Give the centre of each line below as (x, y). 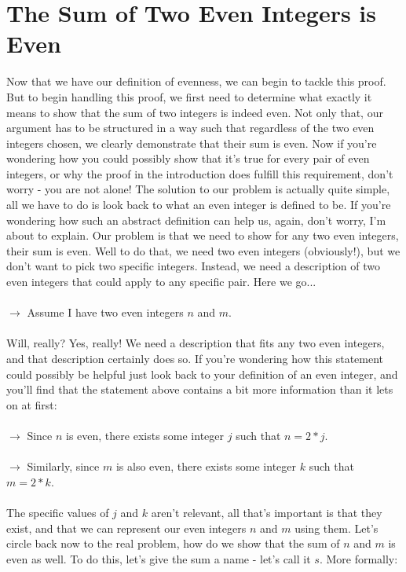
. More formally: (358, 558)
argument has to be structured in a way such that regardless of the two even (190, 128)
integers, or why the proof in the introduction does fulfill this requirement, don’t (200, 173)
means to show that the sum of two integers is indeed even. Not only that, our (195, 112)
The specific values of (58, 512)
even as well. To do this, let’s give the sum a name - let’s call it (159, 558)
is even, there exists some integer (145, 435)
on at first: (32, 404)
